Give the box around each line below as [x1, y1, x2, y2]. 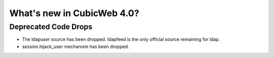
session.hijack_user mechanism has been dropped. [22, 43, 129, 49]
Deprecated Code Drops [9, 22, 92, 31]
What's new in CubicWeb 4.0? [9, 8, 140, 19]
